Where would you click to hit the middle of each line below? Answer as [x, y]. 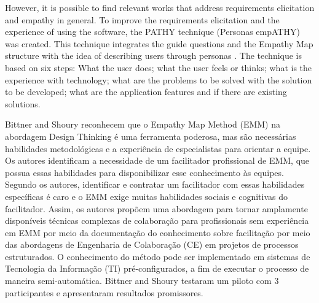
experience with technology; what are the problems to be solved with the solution [159, 79]
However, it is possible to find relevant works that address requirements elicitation [160, 7]
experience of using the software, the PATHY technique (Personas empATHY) [152, 32]
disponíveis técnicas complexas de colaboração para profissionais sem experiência [157, 221]
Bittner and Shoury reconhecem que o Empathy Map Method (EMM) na [143, 124]
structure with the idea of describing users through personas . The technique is [154, 56]
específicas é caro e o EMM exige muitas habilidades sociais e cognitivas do [146, 196]
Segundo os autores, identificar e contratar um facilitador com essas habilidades [155, 184]
